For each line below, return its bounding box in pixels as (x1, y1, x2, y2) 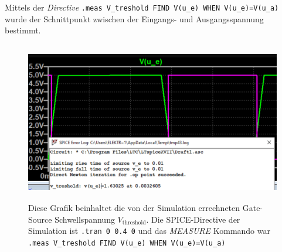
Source (28, 213, 52, 225)
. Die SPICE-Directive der (146, 213, 240, 225)
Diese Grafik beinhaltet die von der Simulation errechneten (28, 202, 240, 213)
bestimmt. (5, 24, 41, 36)
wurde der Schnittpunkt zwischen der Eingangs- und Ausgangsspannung (5, 12, 264, 25)
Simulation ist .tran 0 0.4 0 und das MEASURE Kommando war (28, 224, 270, 237)
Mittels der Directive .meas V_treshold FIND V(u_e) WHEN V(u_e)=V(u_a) (5, 1, 279, 13)
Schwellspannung (55, 213, 115, 225)
